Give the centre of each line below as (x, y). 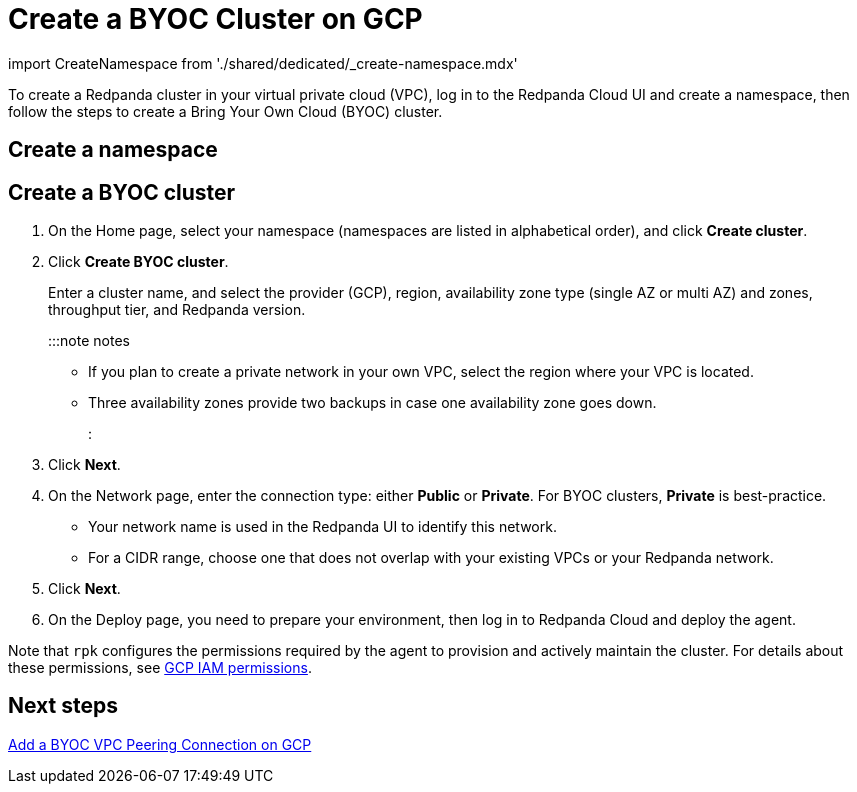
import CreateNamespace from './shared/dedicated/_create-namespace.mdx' (263, 63)
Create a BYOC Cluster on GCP (215, 19)
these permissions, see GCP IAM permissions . (160, 668)
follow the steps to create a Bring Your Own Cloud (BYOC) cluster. (225, 111)
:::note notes (89, 341)
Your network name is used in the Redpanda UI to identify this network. (322, 527)
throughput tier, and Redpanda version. (177, 310)
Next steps (63, 706)
